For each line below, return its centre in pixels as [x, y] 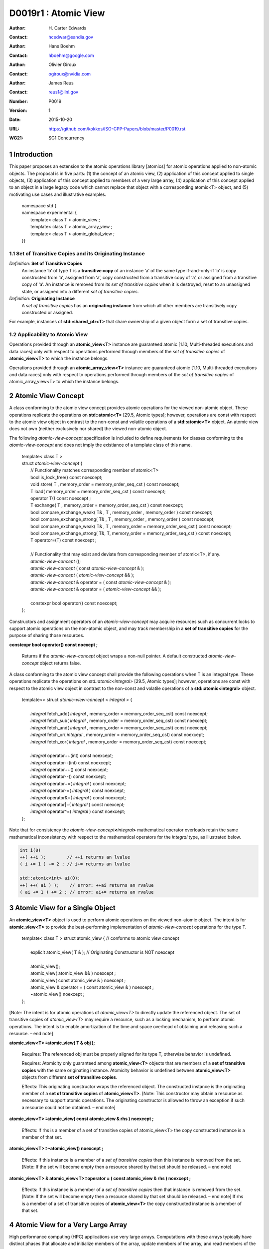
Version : [18, 110]
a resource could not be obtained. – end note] [68, 1107]
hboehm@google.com [71, 55]
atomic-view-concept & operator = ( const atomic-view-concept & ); [101, 582]
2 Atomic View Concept [47, 396]
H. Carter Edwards [67, 28]
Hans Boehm [62, 46]
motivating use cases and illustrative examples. [58, 194]
